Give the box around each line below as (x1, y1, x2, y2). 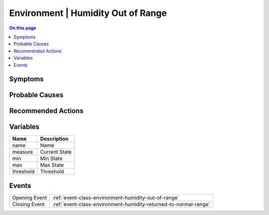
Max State (40, 162, 64, 169)
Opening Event (12, 194, 47, 201)
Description (40, 135, 69, 142)
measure (12, 149, 33, 156)
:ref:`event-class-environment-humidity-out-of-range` (52, 194, 179, 201)
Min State (40, 155, 63, 162)
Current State (40, 149, 72, 156)
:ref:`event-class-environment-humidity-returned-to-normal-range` (52, 201, 210, 208)
